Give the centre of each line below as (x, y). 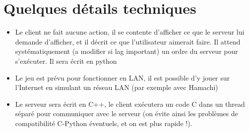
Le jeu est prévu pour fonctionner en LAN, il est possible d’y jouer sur (123, 77)
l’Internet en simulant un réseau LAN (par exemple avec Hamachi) (117, 87)
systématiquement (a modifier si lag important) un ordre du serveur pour (126, 51)
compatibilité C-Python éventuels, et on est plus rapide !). (104, 123)
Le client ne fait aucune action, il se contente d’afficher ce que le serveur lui (130, 32)
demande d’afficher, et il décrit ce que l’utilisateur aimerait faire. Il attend (128, 41)
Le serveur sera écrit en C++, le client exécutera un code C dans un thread (130, 104)
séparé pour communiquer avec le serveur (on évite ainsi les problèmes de (126, 113)
